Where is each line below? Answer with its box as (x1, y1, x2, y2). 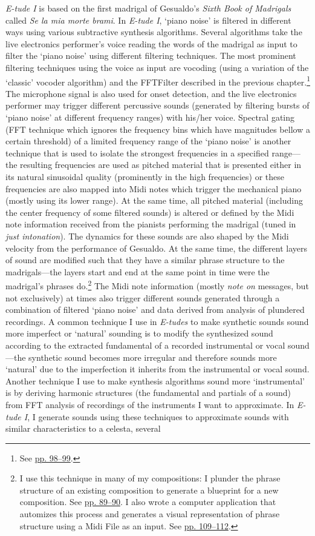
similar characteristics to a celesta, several (5, 422, 161, 435)
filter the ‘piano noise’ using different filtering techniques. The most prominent (5, 49, 296, 62)
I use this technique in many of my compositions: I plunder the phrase (19, 472, 281, 484)
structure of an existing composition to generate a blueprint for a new (19, 483, 279, 496)
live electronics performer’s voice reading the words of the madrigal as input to (5, 37, 297, 50)
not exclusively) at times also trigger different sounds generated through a (5, 291, 280, 304)
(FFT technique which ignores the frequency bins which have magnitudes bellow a (5, 122, 310, 135)
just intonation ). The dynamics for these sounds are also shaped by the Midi (5, 229, 289, 242)
